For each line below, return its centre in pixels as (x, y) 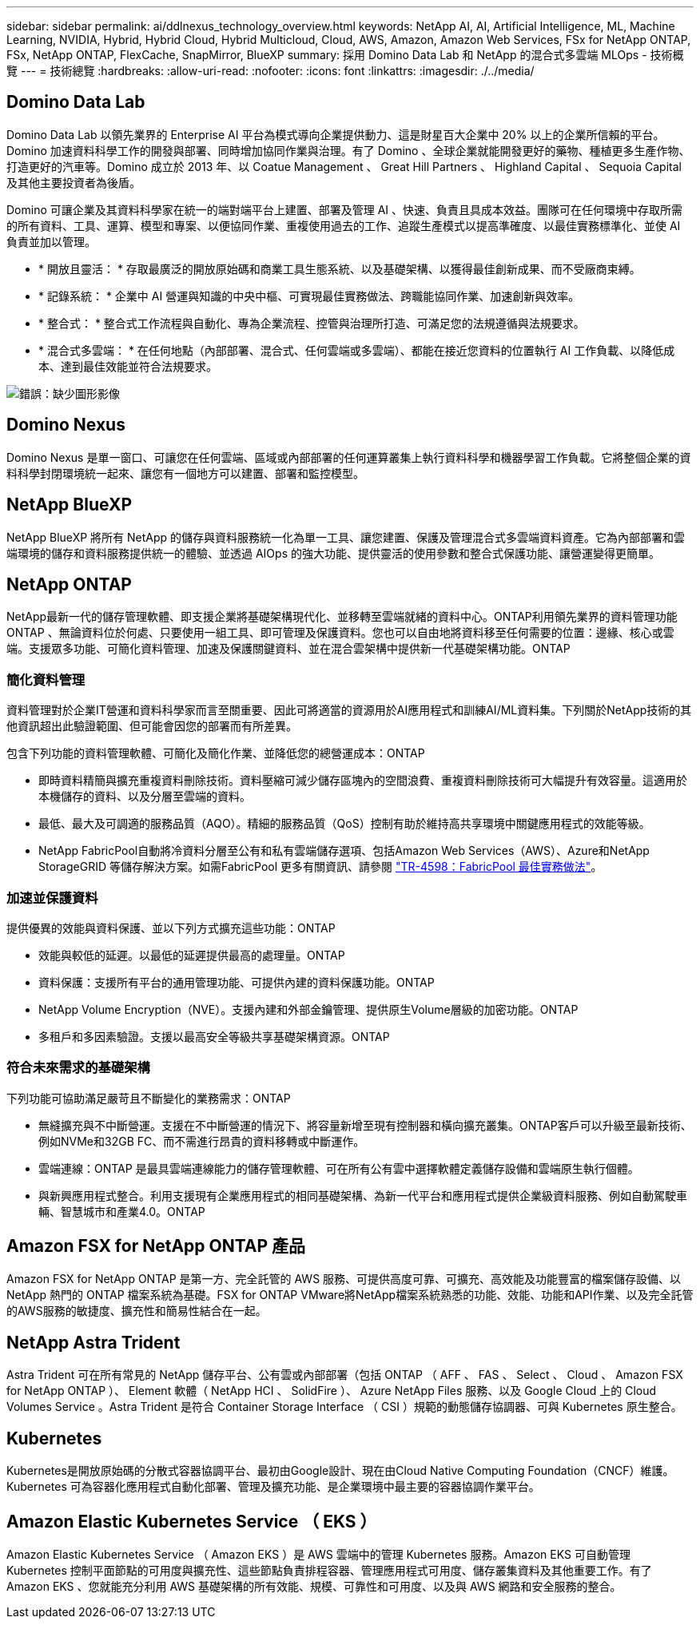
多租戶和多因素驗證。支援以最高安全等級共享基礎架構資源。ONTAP (214, 1036)
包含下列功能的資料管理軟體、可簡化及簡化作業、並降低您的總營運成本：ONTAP (216, 753)
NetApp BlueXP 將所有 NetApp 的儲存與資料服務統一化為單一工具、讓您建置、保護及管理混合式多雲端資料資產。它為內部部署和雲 (346, 537)
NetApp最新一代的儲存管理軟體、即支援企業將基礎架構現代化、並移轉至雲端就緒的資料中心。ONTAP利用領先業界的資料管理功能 (342, 617)
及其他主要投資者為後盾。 (74, 182)
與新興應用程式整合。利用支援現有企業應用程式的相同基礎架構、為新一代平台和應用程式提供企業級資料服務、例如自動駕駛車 (363, 1195)
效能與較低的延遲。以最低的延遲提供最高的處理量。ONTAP (192, 955)
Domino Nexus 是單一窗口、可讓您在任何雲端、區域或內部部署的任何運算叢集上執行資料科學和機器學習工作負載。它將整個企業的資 (349, 457)
